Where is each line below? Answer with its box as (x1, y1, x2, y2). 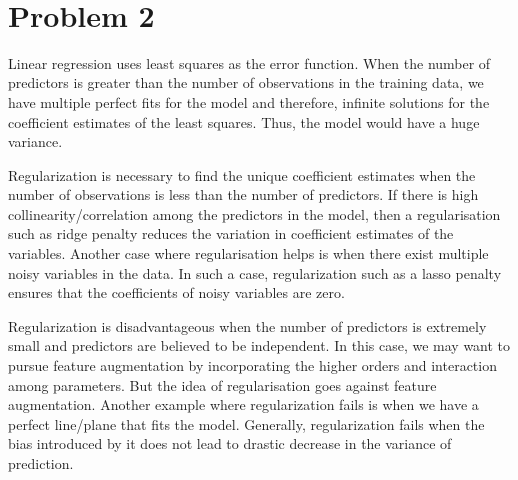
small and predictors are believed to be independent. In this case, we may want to (8, 335, 511, 356)
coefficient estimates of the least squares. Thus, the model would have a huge (8, 111, 480, 132)
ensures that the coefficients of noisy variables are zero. (8, 282, 345, 303)
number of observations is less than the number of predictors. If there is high (8, 184, 479, 205)
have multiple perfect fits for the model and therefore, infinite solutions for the (8, 91, 490, 112)
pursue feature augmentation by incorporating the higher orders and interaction (8, 355, 497, 376)
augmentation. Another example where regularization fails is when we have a (8, 394, 479, 415)
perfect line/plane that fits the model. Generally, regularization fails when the (8, 413, 485, 434)
